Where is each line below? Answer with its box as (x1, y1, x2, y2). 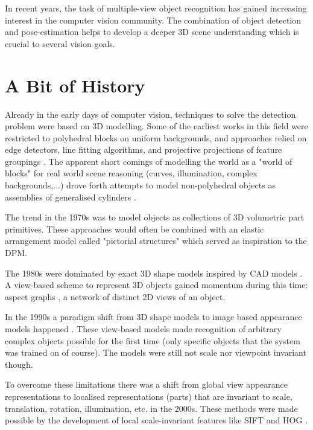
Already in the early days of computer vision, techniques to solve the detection (5, 107, 296, 120)
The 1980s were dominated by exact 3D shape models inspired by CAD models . (5, 266, 303, 279)
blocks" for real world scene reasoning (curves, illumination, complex (5, 167, 258, 179)
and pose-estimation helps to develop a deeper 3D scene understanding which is (5, 25, 299, 38)
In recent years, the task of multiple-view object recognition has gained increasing (5, 2, 307, 14)
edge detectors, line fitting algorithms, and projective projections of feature (5, 143, 282, 156)
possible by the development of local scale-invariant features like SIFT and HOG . (5, 414, 308, 426)
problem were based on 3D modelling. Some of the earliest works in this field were (5, 120, 308, 132)
